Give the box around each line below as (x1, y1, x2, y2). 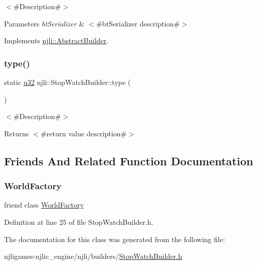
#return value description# (40, 128, 127, 138)
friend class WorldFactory (4, 199, 84, 210)
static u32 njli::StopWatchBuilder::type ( (4, 77, 131, 87)
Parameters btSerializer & (4, 18, 85, 28)
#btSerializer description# (96, 18, 180, 28)
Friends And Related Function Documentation (4, 153, 253, 168)
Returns (4, 128, 29, 138)
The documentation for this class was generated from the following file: (4, 233, 225, 244)
